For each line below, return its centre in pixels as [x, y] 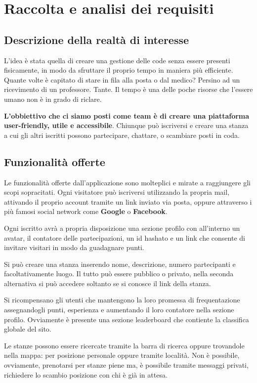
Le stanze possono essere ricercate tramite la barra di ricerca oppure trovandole [124, 345]
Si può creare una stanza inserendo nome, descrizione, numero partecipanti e [120, 264]
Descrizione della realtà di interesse [97, 39]
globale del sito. [28, 329]
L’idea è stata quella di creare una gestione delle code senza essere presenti [117, 60]
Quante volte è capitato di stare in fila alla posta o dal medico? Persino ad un [122, 79]
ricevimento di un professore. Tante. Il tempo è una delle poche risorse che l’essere [128, 89]
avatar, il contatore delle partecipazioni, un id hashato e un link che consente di [125, 237]
